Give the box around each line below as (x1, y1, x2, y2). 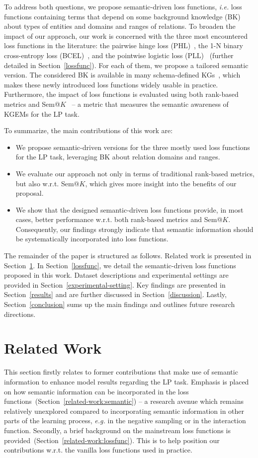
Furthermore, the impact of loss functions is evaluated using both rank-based (4, 89, 239, 99)
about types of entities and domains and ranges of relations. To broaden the (4, 21, 236, 31)
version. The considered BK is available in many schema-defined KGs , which (4, 70, 241, 80)
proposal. (15, 188, 44, 198)
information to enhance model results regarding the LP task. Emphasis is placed (4, 376, 249, 386)
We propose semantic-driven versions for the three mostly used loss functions (15, 142, 250, 152)
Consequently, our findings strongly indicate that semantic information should (15, 224, 254, 234)
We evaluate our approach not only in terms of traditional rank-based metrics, (15, 168, 255, 178)
